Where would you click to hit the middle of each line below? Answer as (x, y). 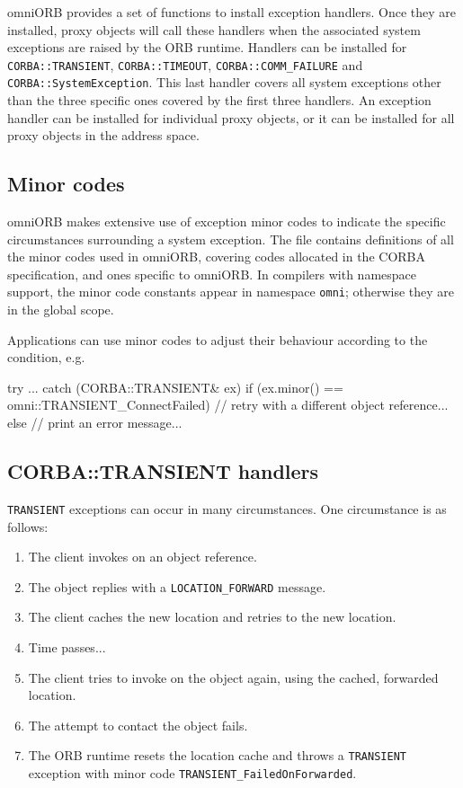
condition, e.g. (46, 357)
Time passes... (67, 646)
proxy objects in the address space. (103, 135)
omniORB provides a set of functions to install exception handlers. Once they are (232, 12)
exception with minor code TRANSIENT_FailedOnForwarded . (192, 773)
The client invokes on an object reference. (142, 557)
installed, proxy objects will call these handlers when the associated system (214, 29)
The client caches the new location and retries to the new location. (212, 617)
